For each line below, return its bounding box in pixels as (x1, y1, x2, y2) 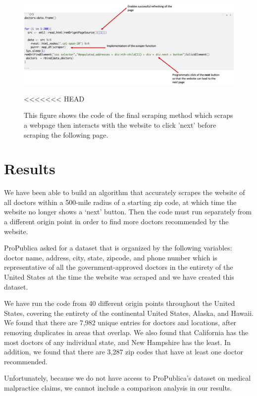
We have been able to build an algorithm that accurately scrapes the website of (4, 187, 245, 198)
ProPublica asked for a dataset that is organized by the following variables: (4, 243, 232, 253)
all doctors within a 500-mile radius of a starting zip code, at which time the (4, 197, 237, 207)
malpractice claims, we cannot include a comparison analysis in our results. (4, 382, 232, 393)
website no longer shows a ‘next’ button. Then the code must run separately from (4, 206, 252, 217)
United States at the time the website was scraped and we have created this (4, 271, 234, 282)
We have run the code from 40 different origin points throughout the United (4, 298, 235, 308)
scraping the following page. (24, 129, 108, 140)
